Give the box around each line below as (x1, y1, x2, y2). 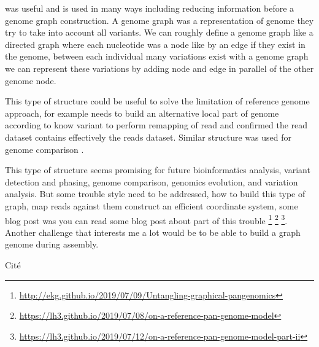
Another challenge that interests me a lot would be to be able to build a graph (5, 225, 301, 238)
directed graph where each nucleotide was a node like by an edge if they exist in (5, 37, 306, 50)
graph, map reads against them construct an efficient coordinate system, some (5, 199, 298, 212)
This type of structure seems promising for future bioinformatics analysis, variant (5, 163, 310, 176)
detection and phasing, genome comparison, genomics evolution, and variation (5, 175, 298, 188)
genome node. (5, 74, 56, 87)
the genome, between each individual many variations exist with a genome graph (5, 50, 309, 63)
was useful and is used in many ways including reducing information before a (5, 2, 294, 14)
